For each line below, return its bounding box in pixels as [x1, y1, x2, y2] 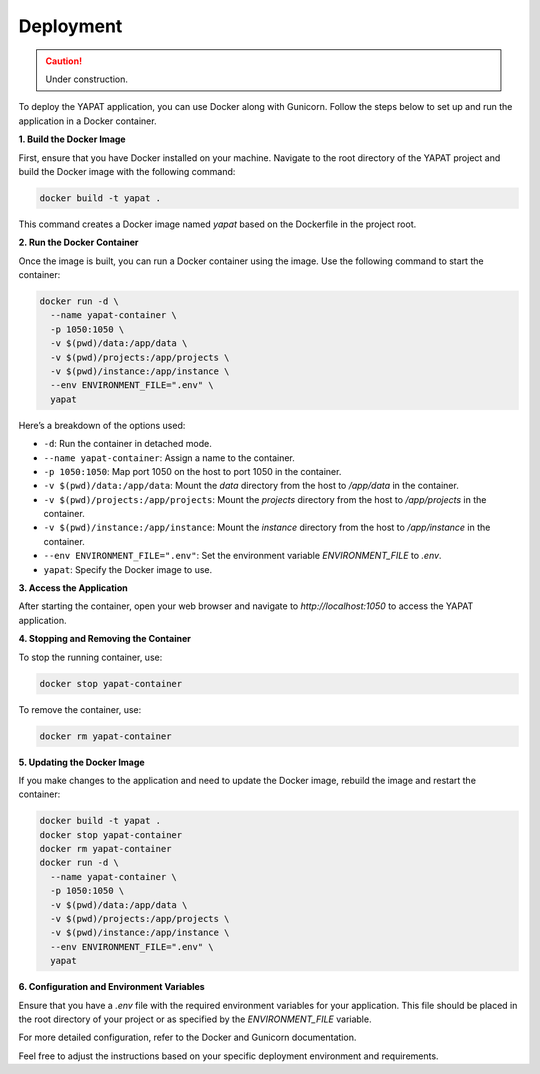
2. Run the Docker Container [18, 236, 139, 249]
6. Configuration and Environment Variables [18, 981, 205, 993]
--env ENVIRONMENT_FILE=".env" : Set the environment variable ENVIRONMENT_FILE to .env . [43, 550, 442, 562]
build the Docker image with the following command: [18, 165, 236, 177]
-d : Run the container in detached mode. [43, 438, 212, 450]
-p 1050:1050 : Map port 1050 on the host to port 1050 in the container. [43, 465, 342, 477]
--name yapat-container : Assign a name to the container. [43, 451, 295, 464]
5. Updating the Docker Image [18, 756, 145, 768]
